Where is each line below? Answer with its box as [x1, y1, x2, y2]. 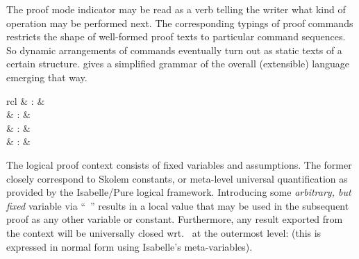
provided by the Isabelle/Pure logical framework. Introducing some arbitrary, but [6, 185, 351, 199]
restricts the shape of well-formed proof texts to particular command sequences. [6, 29, 346, 44]
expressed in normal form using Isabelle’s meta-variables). [6, 239, 253, 253]
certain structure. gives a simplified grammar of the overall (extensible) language [6, 56, 350, 71]
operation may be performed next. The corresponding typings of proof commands [6, 15, 353, 30]
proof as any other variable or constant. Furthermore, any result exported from [6, 212, 343, 226]
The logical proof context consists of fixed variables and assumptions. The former [6, 157, 352, 172]
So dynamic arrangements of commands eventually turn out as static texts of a [6, 42, 342, 57]
